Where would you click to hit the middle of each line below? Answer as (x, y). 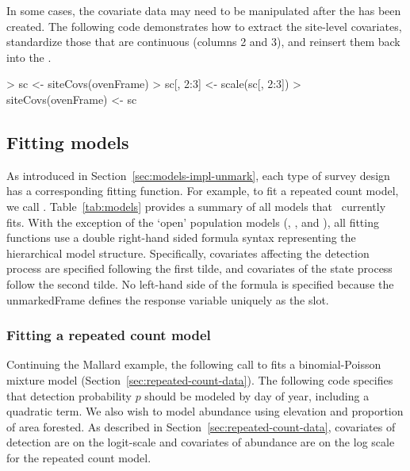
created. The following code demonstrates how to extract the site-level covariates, (204, 26)
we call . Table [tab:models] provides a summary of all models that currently (196, 206)
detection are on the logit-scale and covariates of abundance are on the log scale (201, 442)
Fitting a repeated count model (109, 335)
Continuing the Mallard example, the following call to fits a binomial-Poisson (194, 364)
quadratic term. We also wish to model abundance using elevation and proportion (205, 411)
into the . (29, 57)
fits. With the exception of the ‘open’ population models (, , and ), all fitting (193, 222)
